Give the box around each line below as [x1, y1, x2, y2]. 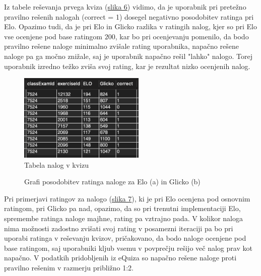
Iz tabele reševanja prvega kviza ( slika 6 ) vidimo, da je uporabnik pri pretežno [4, 2, 246, 12]
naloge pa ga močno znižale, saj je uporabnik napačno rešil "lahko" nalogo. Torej [4, 50, 252, 61]
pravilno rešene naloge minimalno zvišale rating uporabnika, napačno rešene [4, 41, 239, 51]
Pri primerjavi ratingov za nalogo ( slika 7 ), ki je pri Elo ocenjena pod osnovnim [4, 193, 250, 203]
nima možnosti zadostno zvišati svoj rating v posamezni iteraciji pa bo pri [4, 223, 233, 233]
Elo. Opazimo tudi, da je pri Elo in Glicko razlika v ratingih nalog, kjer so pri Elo [4, 21, 257, 32]
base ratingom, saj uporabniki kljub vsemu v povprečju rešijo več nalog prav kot [4, 242, 252, 253]
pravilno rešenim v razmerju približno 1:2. [4, 262, 134, 272]
